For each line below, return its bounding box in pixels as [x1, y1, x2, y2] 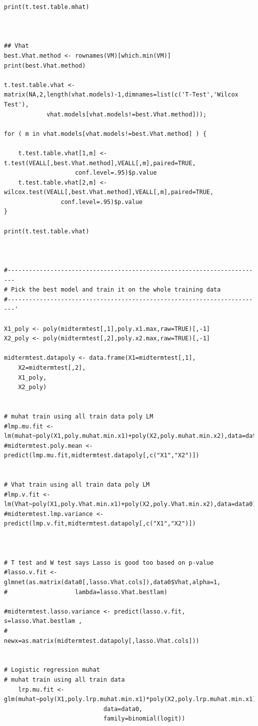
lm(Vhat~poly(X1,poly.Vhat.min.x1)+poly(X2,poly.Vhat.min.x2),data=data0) [4, 501, 257, 508]
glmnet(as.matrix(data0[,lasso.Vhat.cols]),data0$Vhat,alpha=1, [4, 579, 221, 586]
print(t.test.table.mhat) [4, 3, 89, 10]
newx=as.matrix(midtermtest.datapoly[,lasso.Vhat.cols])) [4, 637, 199, 644]
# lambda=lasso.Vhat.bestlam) [4, 588, 168, 596]
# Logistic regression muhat [4, 666, 100, 674]
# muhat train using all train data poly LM [4, 413, 153, 420]
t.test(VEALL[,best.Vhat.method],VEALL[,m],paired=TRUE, [4, 159, 196, 167]
